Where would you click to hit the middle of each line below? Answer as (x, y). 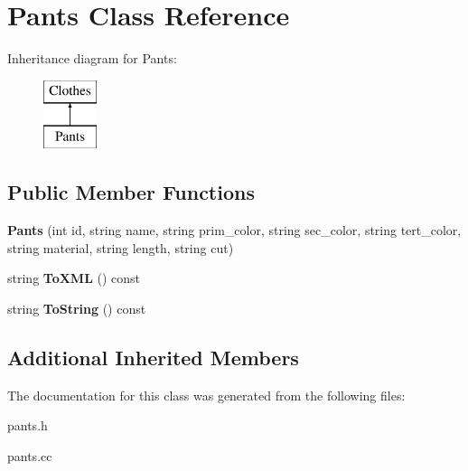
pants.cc (30, 455)
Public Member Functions (131, 192)
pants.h (28, 425)
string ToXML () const (74, 278)
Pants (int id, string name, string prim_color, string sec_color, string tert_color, (234, 230)
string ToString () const (77, 308)
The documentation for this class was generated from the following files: (206, 395)
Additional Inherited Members (153, 357)
